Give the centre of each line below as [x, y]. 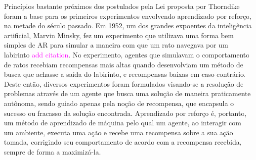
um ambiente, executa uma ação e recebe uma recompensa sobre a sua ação [119, 132]
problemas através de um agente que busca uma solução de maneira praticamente [127, 93]
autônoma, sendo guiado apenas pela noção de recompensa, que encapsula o [119, 103]
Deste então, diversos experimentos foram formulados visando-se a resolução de [124, 83]
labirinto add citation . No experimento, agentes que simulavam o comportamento [127, 54]
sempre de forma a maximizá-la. [53, 151]
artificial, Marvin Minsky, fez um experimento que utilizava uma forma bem [119, 35]
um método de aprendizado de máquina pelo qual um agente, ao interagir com [123, 123]
